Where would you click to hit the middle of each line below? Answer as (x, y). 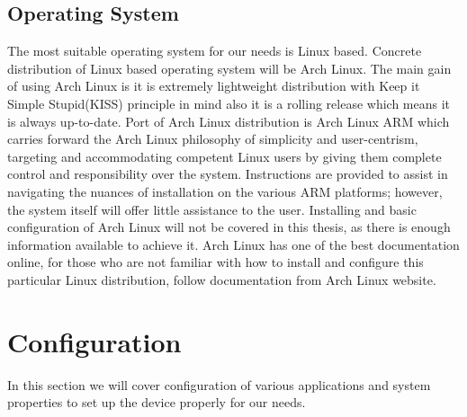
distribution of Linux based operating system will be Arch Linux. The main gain (229, 68)
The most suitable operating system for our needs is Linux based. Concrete (215, 51)
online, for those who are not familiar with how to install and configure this (216, 262)
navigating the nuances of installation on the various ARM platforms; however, (225, 191)
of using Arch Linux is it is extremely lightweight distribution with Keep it (214, 86)
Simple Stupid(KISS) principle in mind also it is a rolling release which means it (229, 103)
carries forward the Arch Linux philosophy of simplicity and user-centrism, (213, 139)
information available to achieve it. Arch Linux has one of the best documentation (233, 244)
